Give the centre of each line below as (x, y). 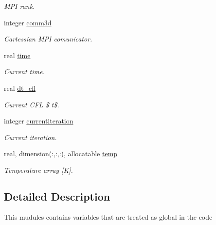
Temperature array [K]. (38, 170)
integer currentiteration (39, 121)
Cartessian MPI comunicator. (48, 39)
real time (17, 55)
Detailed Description (57, 196)
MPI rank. (19, 6)
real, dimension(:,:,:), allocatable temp (61, 153)
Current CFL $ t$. (32, 104)
